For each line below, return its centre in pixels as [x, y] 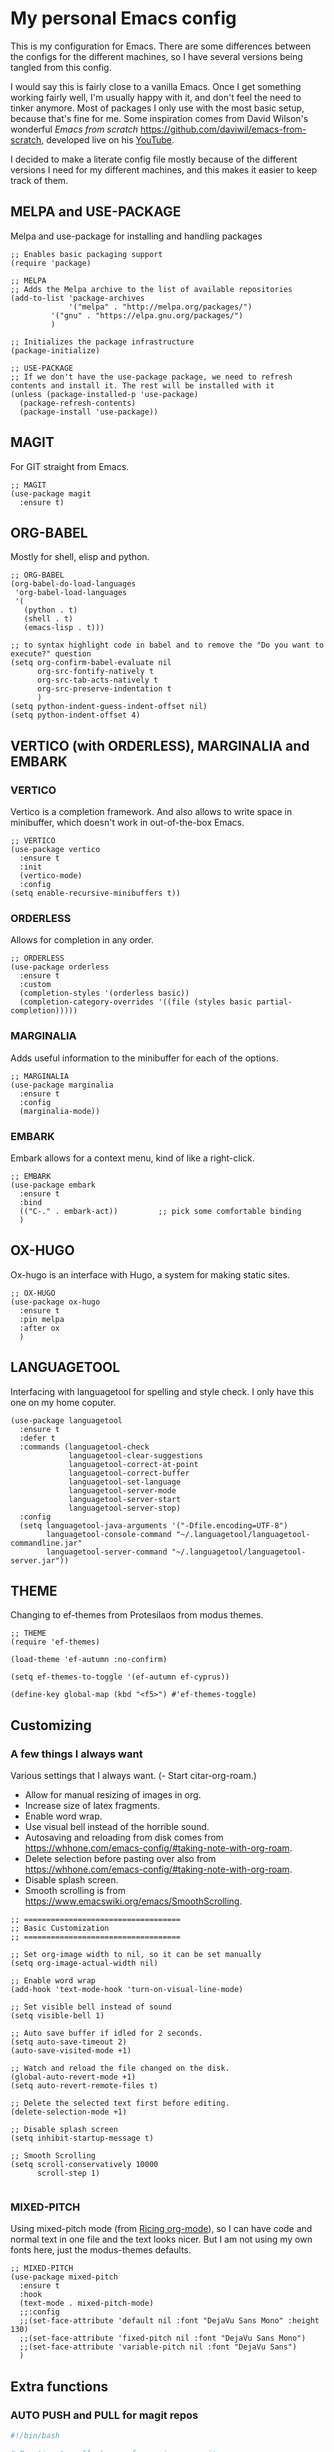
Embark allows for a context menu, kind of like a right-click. [132, 1158]
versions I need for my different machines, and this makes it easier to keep [164, 169]
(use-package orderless [60, 967]
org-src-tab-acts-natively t [97, 680]
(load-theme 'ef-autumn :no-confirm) [89, 1660]
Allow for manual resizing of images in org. [113, 1795]
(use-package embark [53, 1185]
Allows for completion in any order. [82, 940]
